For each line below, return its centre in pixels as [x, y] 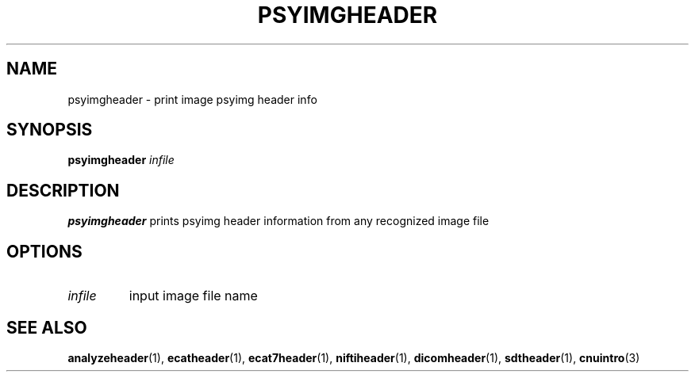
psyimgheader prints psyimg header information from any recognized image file [278, 221]
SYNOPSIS [50, 130]
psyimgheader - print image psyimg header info [192, 99]
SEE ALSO [47, 327]
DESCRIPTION [63, 190]
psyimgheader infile [121, 160]
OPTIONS [44, 251]
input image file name [193, 296]
